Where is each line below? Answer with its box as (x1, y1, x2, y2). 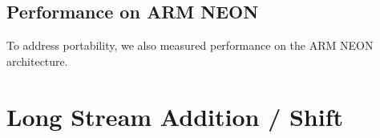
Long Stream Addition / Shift (6, 99, 344, 132)
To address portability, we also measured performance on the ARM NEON (6, 37, 374, 54)
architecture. (6, 52, 68, 69)
